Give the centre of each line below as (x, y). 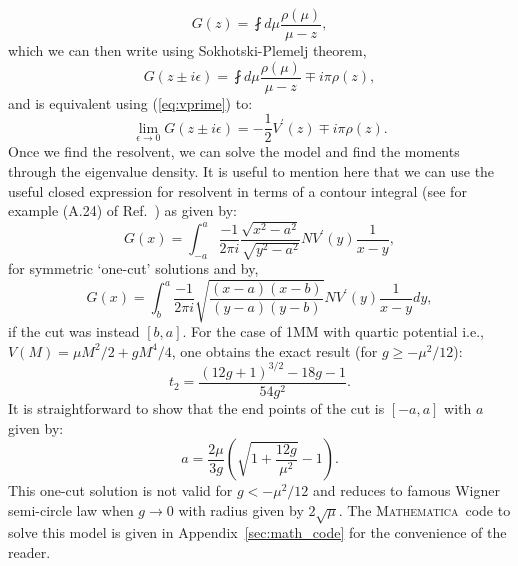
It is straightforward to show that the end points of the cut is (196, 407)
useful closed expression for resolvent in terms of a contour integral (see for (237, 190)
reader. (29, 552)
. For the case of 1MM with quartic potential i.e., (333, 331)
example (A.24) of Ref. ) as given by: (122, 210)
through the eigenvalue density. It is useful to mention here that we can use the (251, 170)
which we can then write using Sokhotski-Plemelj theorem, (187, 50)
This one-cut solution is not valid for (120, 490)
